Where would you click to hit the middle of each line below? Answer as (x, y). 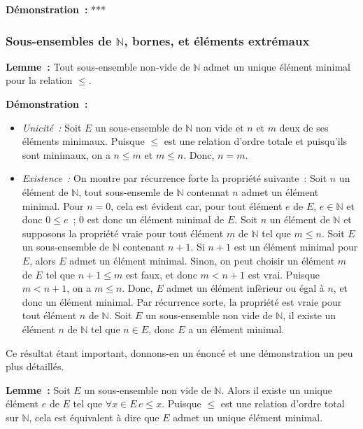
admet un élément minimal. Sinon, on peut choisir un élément (202, 260)
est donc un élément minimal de (156, 219)
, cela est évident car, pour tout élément (197, 205)
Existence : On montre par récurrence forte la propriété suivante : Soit (175, 178)
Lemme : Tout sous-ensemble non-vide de (98, 66)
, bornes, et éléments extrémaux (217, 40)
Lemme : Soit (38, 389)
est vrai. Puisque (284, 274)
